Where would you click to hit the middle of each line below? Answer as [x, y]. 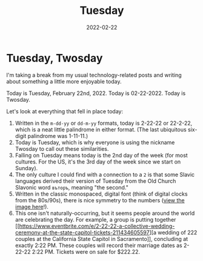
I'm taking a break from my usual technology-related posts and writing [94, 75]
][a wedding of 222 [173, 232]
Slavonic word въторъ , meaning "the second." [72, 187]
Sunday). [26, 168]
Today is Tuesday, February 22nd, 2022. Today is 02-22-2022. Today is [96, 93]
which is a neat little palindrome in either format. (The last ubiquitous [101, 129]
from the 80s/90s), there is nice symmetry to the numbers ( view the [100, 200]
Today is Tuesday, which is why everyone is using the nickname [95, 142]
